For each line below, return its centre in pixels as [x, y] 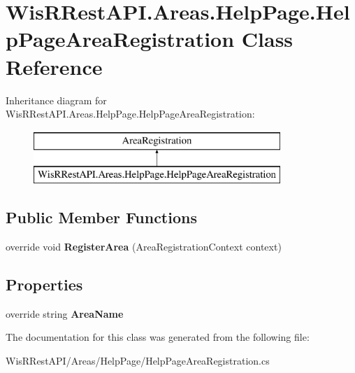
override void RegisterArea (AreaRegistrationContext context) [144, 247]
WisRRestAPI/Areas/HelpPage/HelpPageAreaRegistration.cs [138, 361]
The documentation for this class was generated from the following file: [158, 337]
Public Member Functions [101, 217]
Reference [54, 66]
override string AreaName [65, 313]
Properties [44, 284]
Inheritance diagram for [56, 100]
